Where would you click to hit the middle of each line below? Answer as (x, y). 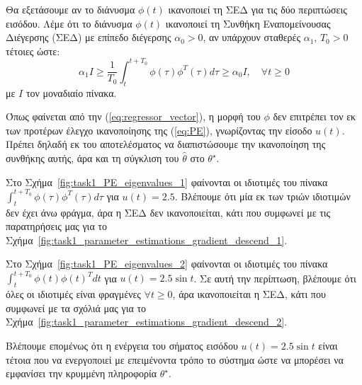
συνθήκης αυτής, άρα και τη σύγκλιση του (92, 158)
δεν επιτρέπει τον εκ (315, 116)
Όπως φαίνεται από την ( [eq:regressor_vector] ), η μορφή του (133, 116)
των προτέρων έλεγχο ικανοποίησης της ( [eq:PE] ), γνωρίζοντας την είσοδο (159, 130)
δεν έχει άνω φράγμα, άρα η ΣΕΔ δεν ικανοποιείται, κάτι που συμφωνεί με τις (168, 212)
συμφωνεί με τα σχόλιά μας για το (76, 308)
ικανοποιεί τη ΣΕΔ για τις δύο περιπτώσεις (258, 9)
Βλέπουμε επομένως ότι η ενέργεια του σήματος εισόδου (122, 345)
